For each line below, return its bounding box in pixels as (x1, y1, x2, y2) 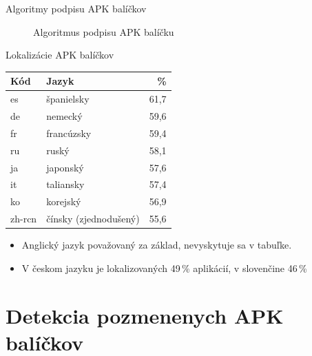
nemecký (46, 108, 83, 123)
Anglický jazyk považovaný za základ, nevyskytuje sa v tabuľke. (21, 238, 292, 252)
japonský (46, 160, 84, 174)
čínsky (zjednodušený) (46, 211, 140, 226)
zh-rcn (10, 211, 37, 226)
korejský (46, 194, 81, 209)
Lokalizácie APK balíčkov (6, 48, 114, 62)
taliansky (46, 177, 85, 191)
